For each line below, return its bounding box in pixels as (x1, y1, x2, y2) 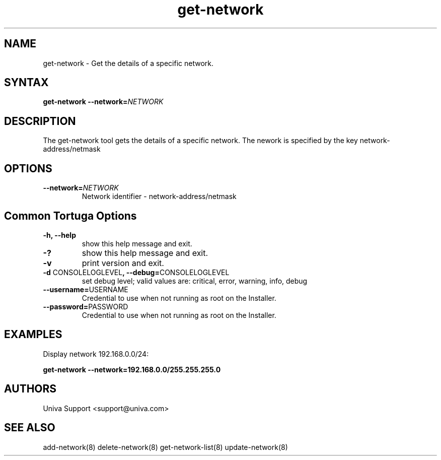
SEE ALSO (4, 421, 55, 434)
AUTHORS (4, 382, 57, 396)
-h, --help (43, 230, 76, 239)
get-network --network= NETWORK (43, 97, 164, 106)
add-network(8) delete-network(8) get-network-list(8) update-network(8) (43, 442, 288, 451)
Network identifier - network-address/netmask (82, 192, 237, 201)
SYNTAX (4, 76, 49, 89)
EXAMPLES (4, 328, 62, 341)
